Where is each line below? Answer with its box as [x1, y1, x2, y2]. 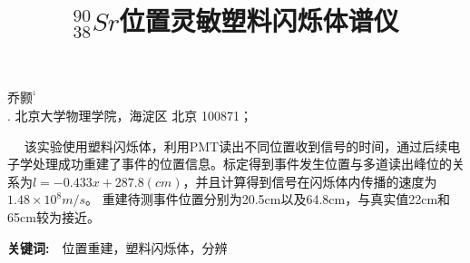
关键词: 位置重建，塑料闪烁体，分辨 [7, 238, 228, 257]
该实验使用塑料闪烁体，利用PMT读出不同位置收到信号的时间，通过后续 [24, 136, 448, 155]
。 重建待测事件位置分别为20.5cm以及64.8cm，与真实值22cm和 [85, 190, 451, 209]
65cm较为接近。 [7, 207, 100, 226]
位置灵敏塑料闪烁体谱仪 [119, 2, 399, 39]
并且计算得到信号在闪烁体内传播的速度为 [195, 171, 437, 190]
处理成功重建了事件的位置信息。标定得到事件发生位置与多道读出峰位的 [32, 154, 452, 173]
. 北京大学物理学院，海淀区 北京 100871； [7, 105, 252, 124]
